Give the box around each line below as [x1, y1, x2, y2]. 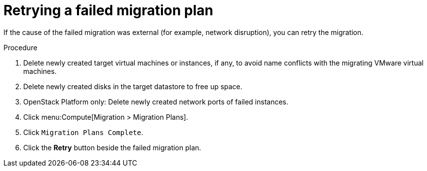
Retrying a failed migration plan [3, 2, 214, 19]
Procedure [3, 43, 38, 52]
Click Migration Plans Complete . [23, 128, 143, 137]
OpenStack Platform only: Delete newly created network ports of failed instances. [23, 97, 289, 106]
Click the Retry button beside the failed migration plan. [23, 143, 201, 152]
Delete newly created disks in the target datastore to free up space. [23, 82, 242, 91]
